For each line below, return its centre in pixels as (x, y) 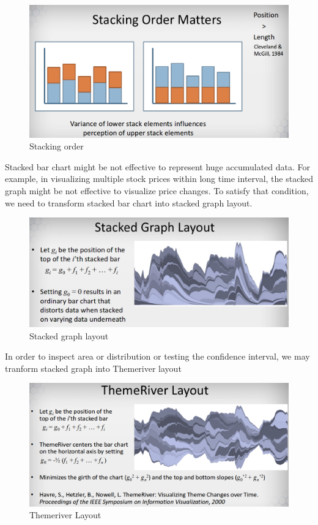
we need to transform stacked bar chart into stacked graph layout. (129, 202)
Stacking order (57, 146)
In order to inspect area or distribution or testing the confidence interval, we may (157, 356)
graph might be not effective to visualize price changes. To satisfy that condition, (157, 190)
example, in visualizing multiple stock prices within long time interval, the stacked (159, 179)
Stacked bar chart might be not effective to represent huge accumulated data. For (157, 166)
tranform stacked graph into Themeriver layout (93, 368)
